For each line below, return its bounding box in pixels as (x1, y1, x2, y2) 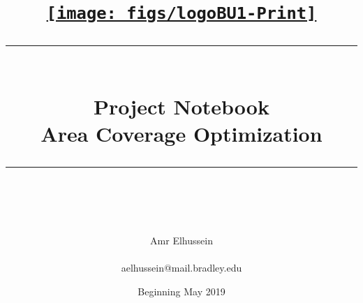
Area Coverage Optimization (40, 119, 323, 147)
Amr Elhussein (150, 233, 213, 248)
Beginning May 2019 (138, 284, 225, 299)
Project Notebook (94, 91, 269, 120)
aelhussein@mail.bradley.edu (121, 260, 242, 275)
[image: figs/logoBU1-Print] (46, 3, 317, 24)
